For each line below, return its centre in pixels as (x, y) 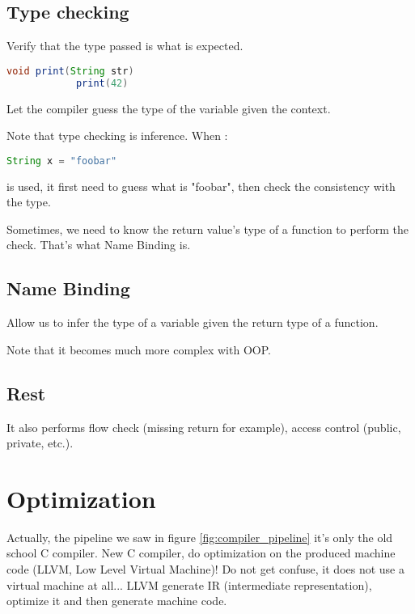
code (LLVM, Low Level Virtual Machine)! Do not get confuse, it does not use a (205, 569)
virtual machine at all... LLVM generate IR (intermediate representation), (189, 584)
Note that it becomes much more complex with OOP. (139, 349)
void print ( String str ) (70, 71)
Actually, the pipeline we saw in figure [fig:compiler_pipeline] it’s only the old (200, 537)
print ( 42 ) (102, 83)
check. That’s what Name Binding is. (99, 245)
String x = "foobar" (62, 161)
